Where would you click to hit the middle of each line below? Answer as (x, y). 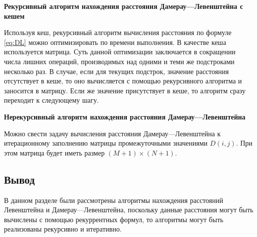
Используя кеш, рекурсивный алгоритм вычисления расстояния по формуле (118, 32)
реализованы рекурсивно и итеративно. (63, 229)
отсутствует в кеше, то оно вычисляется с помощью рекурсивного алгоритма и (123, 81)
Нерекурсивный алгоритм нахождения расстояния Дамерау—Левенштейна (125, 116)
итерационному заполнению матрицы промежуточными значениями (106, 143)
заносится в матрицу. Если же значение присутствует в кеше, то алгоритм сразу (125, 90)
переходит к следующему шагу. (51, 100)
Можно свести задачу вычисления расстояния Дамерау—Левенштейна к (112, 133)
